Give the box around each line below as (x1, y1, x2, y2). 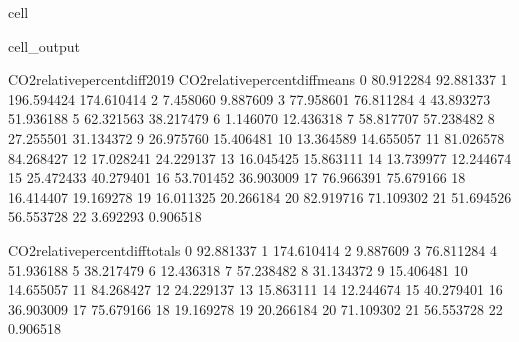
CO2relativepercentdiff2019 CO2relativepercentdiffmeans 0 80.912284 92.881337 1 (8, 69, 508, 90)
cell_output (8, 35, 80, 56)
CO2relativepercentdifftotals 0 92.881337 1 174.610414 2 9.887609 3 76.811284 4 (8, 239, 497, 260)
